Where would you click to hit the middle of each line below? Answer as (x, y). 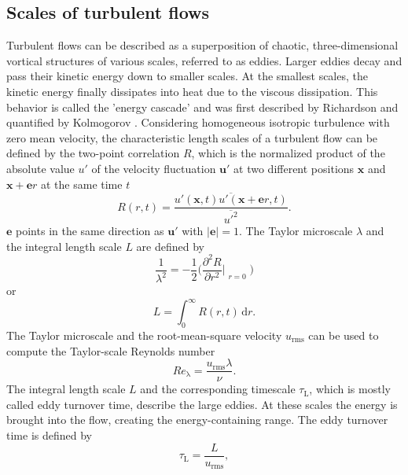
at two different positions (294, 168)
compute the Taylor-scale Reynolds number (111, 350)
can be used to (344, 335)
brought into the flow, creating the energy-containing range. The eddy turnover (197, 420)
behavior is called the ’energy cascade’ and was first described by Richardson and (202, 107)
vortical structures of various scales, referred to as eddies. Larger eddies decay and (204, 60)
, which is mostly (350, 389)
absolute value (40, 168)
